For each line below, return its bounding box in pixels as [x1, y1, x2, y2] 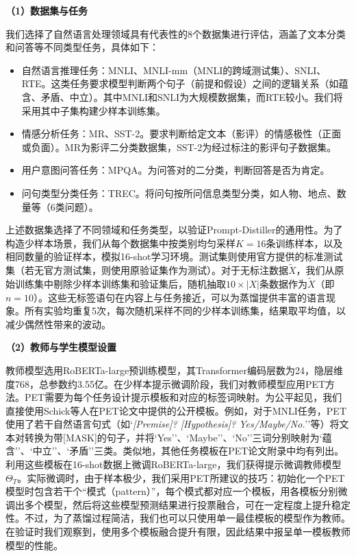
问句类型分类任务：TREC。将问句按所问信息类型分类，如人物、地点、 [21, 185, 337, 200]
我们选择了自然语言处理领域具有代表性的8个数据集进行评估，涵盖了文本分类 [5, 26, 346, 40]
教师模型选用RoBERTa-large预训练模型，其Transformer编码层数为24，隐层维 [5, 362, 343, 377]
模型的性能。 [5, 537, 63, 552]
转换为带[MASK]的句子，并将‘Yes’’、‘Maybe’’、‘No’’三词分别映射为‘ [24, 430, 322, 444]
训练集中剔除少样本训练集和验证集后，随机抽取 [14, 276, 226, 290]
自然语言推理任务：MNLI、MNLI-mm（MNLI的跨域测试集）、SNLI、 [21, 62, 327, 77]
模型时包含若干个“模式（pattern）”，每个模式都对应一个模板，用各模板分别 [5, 484, 338, 498]
